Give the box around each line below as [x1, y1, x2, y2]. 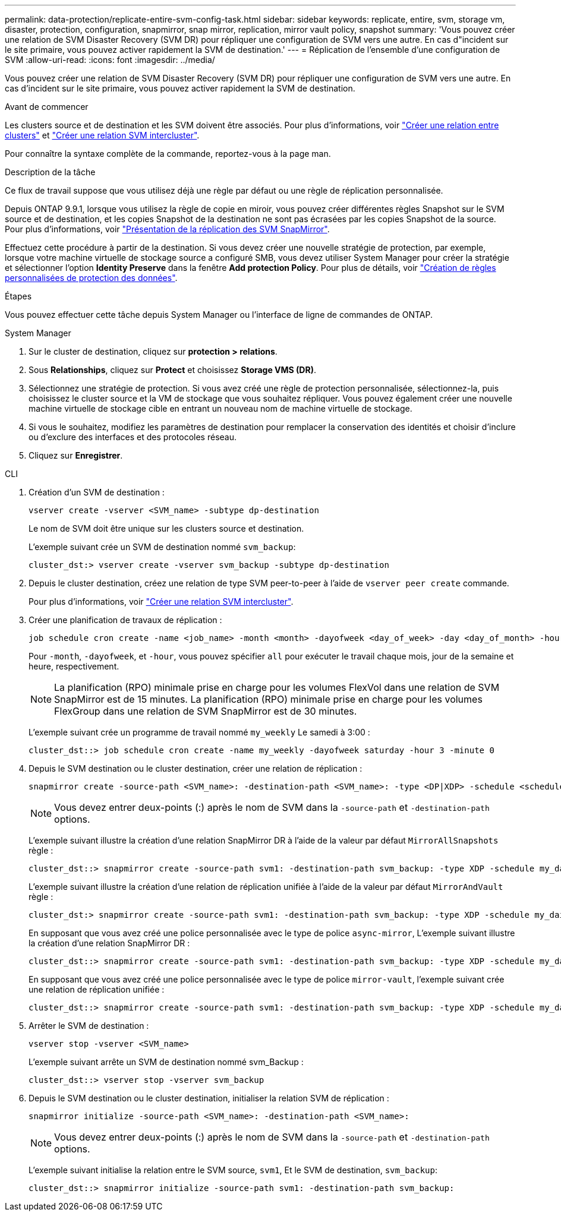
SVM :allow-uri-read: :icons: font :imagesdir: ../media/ [5, 55, 215, 65]
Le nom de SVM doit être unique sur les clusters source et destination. [29, 523, 304, 533]
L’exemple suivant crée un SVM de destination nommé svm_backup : [29, 542, 296, 552]
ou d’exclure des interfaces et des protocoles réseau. [29, 432, 237, 442]
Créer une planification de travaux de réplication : [29, 615, 222, 625]
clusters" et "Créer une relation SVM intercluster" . [5, 130, 200, 140]
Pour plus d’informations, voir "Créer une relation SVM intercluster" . [29, 596, 294, 607]
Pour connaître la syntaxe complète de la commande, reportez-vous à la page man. [5, 149, 331, 159]
